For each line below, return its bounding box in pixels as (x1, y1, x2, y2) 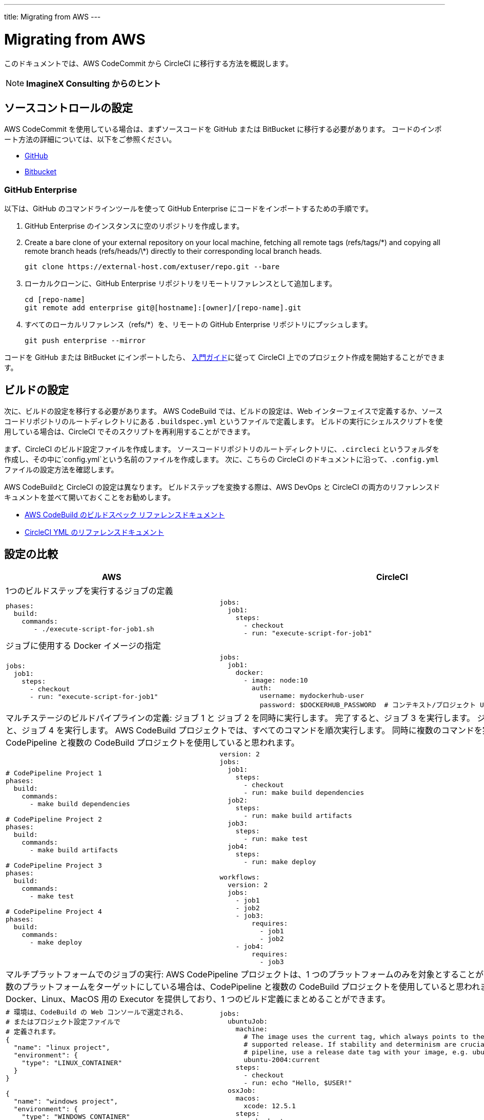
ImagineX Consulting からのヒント (26, 78, 161, 89)
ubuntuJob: (227, 1017, 268, 1025)
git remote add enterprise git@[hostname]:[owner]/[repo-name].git (25, 304, 301, 312)
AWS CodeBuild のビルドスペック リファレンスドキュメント (25, 510, 225, 519)
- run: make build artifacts (244, 811, 352, 819)
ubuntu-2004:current (244, 1055, 320, 1064)
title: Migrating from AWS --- (4, 12, 101, 21)
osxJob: (227, 1086, 256, 1094)
